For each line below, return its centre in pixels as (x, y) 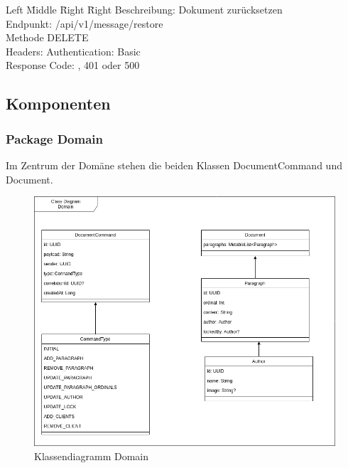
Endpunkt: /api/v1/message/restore (85, 23)
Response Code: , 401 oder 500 (73, 65)
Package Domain (55, 138)
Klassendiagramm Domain (91, 456)
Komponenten (58, 103)
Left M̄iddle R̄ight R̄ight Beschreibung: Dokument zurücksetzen (144, 9)
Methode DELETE (47, 37)
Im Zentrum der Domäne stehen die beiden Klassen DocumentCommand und (174, 165)
